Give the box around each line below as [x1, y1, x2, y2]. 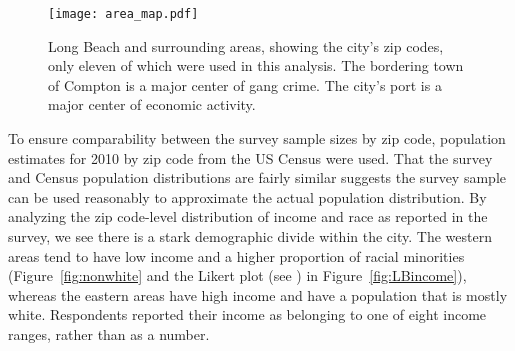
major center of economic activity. [48, 94, 256, 115]
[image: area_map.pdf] [48, 7, 199, 21]
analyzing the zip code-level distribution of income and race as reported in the [8, 206, 488, 227]
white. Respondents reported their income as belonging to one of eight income [8, 304, 487, 325]
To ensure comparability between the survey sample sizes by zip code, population [8, 128, 506, 149]
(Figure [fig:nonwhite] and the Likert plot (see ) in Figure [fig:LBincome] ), [8, 265, 467, 286]
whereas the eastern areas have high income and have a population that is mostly [8, 284, 508, 305]
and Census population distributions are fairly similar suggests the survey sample [8, 167, 506, 188]
